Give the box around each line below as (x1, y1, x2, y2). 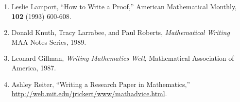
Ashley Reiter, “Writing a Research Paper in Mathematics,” (11, 79, 190, 89)
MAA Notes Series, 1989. (11, 36, 86, 47)
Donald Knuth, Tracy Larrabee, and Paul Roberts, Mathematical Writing (11, 27, 230, 37)
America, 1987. (11, 62, 56, 72)
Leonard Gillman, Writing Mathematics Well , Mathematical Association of (11, 53, 234, 63)
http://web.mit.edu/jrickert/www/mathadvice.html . (11, 88, 167, 99)
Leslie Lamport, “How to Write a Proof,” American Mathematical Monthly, (11, 1, 237, 11)
